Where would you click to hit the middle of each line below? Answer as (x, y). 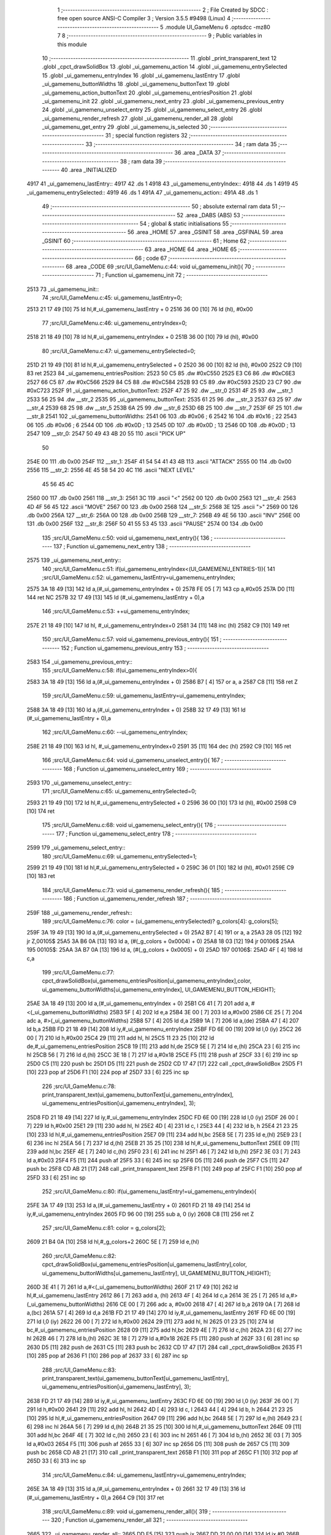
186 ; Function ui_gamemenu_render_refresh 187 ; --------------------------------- (168, 899)
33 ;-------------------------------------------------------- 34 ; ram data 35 (181, 144)
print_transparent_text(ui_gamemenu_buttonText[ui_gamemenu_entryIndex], (138, 1095)
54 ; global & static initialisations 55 (185, 223)
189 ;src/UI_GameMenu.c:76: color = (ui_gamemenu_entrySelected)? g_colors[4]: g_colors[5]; (160, 921)
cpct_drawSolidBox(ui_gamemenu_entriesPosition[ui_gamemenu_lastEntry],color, (145, 1264)
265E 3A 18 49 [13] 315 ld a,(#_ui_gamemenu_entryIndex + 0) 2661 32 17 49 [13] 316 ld (136, 1489)
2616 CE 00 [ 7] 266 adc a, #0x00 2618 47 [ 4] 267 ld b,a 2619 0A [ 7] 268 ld (203, 1304)
